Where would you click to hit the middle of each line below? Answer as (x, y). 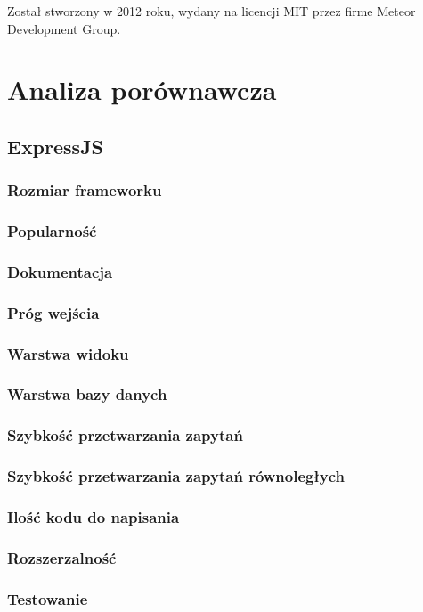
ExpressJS (56, 146)
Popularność (52, 231)
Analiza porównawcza (142, 90)
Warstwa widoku (68, 353)
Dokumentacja (60, 271)
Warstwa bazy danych (87, 394)
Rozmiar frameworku (85, 190)
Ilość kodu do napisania (94, 517)
